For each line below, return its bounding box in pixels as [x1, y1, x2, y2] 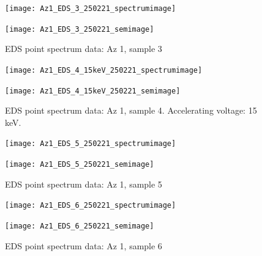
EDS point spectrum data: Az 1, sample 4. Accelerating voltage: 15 [5, 104, 257, 117]
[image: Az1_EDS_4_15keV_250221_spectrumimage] [5, 65, 203, 75]
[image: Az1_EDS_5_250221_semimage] [5, 160, 154, 169]
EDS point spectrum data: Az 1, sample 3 [5, 42, 162, 55]
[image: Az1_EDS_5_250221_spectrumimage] [5, 139, 176, 148]
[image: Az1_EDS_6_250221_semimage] [5, 221, 154, 230]
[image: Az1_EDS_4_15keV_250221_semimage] [5, 86, 181, 95]
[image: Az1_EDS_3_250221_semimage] [5, 24, 154, 34]
